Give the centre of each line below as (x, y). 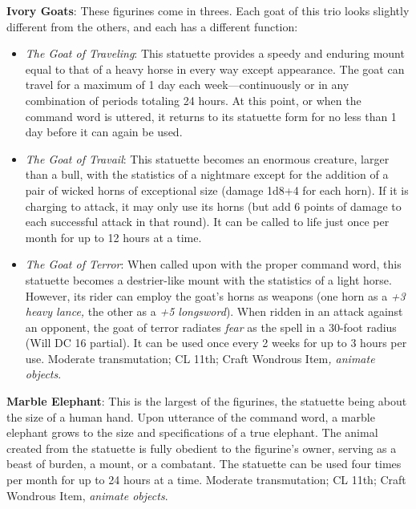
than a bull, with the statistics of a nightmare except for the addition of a (207, 174)
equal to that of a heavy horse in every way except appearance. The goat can (215, 69)
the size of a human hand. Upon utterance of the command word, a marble (191, 416)
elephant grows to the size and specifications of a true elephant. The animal (192, 432)
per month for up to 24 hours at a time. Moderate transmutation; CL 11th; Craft (206, 480)
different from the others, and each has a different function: (152, 26)
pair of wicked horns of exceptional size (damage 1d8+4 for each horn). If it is (217, 190)
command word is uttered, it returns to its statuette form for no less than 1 (211, 116)
